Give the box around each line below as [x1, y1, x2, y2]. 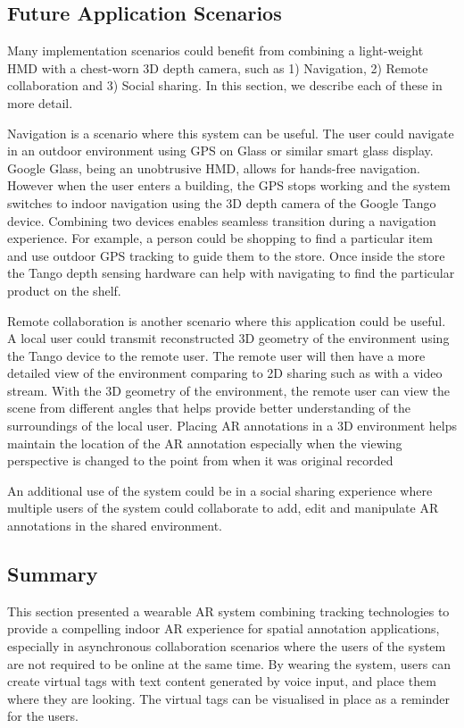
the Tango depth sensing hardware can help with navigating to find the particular [7, 264, 455, 282]
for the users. [7, 707, 79, 725]
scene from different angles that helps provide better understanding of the [7, 398, 411, 417]
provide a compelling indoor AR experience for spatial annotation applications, [7, 619, 440, 638]
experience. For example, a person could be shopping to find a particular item [7, 229, 433, 247]
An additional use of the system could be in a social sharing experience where [7, 481, 433, 499]
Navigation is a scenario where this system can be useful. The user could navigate [7, 123, 454, 142]
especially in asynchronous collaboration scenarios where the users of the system [7, 637, 446, 656]
